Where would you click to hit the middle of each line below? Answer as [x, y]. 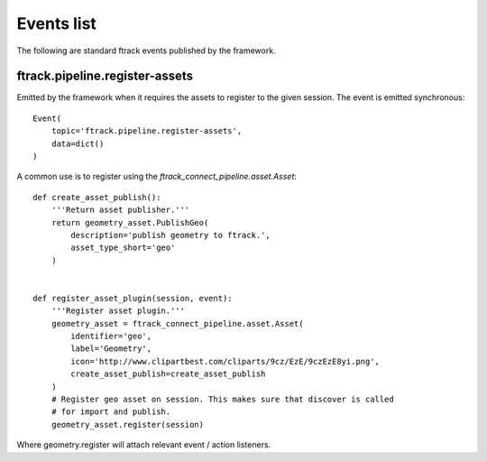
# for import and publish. [111, 412]
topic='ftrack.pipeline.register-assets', [147, 131]
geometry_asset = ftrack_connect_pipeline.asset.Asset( [177, 323]
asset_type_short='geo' [123, 248]
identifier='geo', [111, 337]
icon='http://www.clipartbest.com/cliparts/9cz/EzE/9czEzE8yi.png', [225, 361]
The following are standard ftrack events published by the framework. [146, 51]
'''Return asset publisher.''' [120, 210]
